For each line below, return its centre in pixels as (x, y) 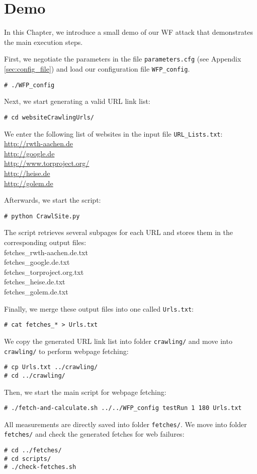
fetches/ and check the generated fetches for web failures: (94, 434)
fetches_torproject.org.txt (44, 272)
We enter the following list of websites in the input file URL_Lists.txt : (113, 133)
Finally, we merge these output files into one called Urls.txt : (99, 308)
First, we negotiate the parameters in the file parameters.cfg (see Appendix (123, 59)
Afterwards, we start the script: (53, 200)
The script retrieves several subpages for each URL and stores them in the (118, 232)
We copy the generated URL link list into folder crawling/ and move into (118, 341)
